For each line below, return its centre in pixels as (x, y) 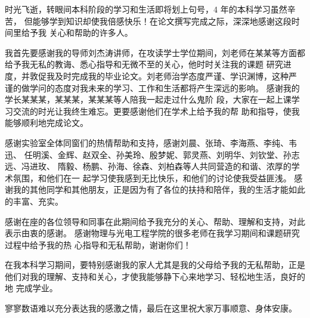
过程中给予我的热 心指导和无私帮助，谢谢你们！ (98, 244)
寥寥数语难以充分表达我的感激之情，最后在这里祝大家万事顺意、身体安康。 (151, 308)
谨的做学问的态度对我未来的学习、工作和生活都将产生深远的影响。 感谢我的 (152, 87)
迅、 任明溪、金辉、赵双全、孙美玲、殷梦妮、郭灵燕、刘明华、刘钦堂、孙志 (152, 154)
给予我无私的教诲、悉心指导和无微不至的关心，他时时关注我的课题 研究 (144, 64)
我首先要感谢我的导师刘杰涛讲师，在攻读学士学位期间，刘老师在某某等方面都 (155, 52)
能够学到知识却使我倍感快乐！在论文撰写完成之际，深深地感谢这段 (162, 21)
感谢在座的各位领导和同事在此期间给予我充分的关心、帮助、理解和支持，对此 (155, 221)
